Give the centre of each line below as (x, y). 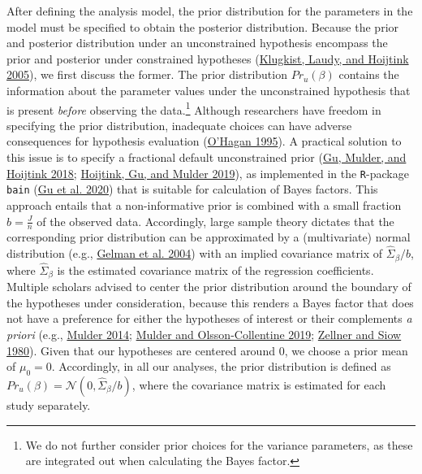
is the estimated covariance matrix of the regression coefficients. (215, 270)
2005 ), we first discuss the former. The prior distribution (147, 74)
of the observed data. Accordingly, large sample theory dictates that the (215, 221)
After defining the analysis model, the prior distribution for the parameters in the (210, 11)
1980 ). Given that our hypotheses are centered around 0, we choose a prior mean (207, 350)
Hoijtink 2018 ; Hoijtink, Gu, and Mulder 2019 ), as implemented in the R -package (208, 173)
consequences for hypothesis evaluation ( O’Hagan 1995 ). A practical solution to (204, 141)
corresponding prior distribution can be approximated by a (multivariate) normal (209, 237)
